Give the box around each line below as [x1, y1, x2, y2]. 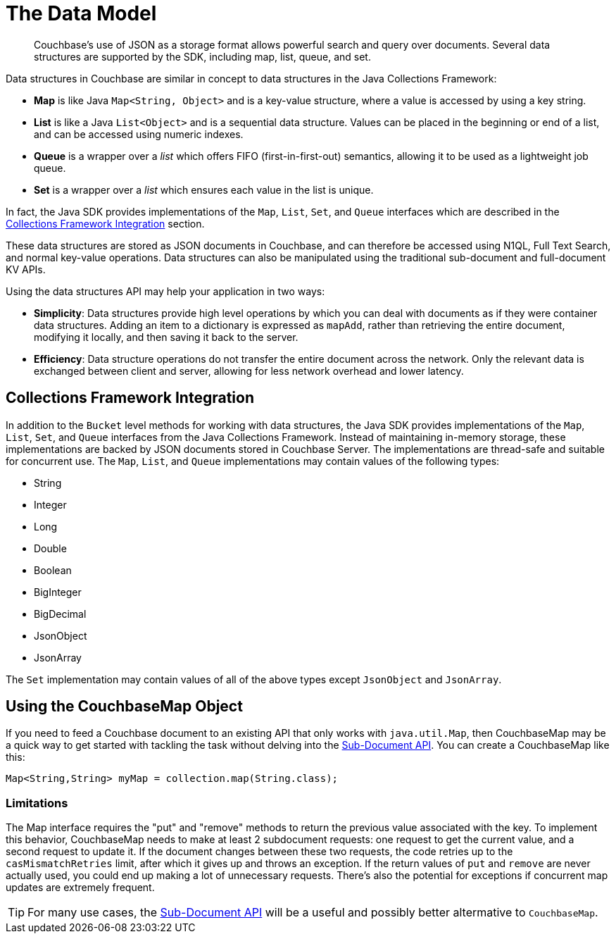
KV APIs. [6, 263, 46, 275]
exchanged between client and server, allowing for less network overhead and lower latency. [34, 364, 464, 377]
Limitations [6, 795, 68, 810]
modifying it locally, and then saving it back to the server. [34, 330, 298, 343]
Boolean [34, 564, 72, 576]
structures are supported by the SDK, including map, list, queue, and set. [34, 50, 371, 63]
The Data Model [6, 1, 157, 25]
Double [34, 542, 67, 554]
